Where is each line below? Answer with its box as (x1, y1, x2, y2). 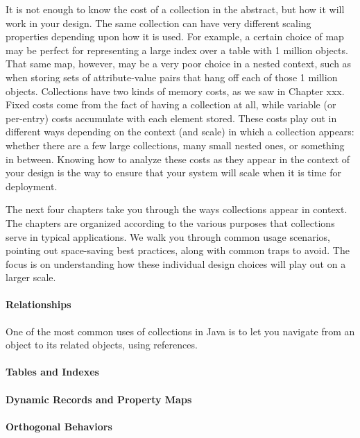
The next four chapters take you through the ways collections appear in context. (6, 202, 348, 217)
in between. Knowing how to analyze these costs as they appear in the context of (6, 151, 350, 166)
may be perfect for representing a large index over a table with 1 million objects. (6, 42, 348, 57)
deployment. (6, 178, 58, 193)
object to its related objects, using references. (6, 337, 198, 352)
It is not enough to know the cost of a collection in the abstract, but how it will (6, 2, 345, 16)
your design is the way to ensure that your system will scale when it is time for (6, 165, 342, 180)
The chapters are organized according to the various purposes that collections (6, 215, 335, 230)
